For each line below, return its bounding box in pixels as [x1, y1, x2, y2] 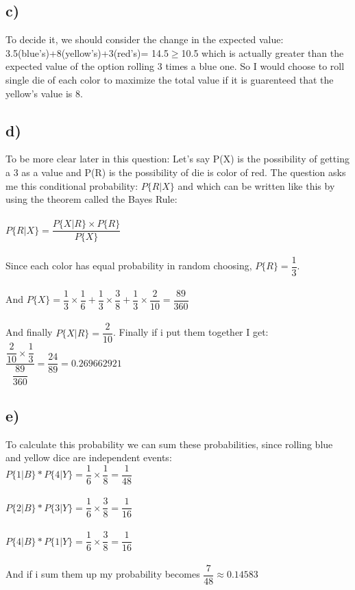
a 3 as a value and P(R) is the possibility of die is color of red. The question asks [5, 164, 346, 179]
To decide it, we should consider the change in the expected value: [5, 32, 284, 47]
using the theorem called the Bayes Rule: [5, 192, 177, 206]
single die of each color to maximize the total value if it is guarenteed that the [5, 72, 334, 86]
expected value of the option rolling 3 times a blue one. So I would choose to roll [5, 59, 345, 73]
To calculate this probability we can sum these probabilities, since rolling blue [5, 437, 333, 451]
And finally [5, 325, 53, 339]
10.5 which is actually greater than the [181, 45, 344, 60]
